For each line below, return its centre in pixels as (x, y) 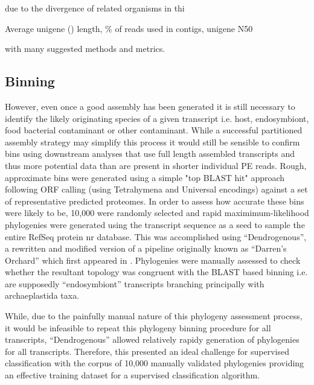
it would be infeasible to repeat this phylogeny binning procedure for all (138, 327)
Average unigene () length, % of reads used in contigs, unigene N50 (129, 28)
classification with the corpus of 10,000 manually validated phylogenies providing (155, 363)
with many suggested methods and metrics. (85, 49)
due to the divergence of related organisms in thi (95, 8)
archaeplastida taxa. (42, 295)
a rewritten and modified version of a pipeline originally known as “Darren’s (146, 248)
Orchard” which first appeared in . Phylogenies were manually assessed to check (153, 260)
